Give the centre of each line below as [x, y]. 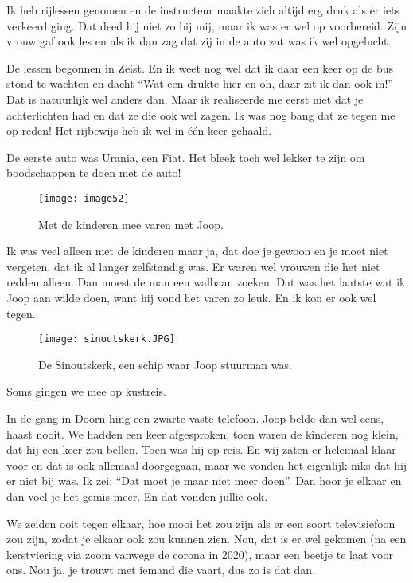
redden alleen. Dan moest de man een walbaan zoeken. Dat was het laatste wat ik [206, 282]
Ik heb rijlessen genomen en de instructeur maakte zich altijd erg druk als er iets [203, 10]
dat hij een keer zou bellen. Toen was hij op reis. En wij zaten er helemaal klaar [201, 449]
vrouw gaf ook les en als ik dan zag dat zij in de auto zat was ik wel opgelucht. [199, 41]
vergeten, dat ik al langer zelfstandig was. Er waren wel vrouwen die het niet [193, 266]
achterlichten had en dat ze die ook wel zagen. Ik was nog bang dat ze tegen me [201, 114]
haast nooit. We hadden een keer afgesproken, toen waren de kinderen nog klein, [203, 433]
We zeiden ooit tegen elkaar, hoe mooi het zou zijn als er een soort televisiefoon [201, 523]
